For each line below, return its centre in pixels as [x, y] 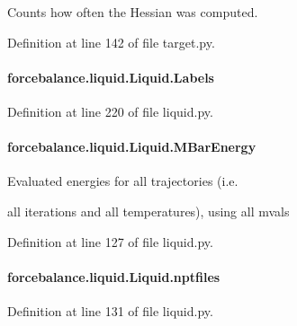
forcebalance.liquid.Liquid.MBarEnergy [132, 147]
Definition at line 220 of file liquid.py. [110, 111]
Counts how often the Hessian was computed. [133, 12]
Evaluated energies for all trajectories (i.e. [123, 181]
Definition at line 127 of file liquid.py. [110, 241]
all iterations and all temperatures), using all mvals [148, 211]
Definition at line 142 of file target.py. [111, 42]
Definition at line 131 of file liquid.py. [110, 310]
